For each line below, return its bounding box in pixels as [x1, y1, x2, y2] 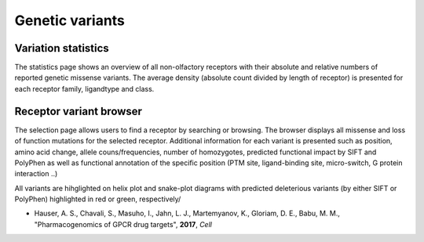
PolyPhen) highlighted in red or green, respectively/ [14, 194, 181, 204]
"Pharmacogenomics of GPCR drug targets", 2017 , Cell [34, 219, 212, 229]
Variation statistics [14, 42, 109, 55]
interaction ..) [14, 169, 58, 179]
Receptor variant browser [14, 104, 143, 117]
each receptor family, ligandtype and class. [14, 84, 155, 93]
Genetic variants [14, 12, 126, 29]
